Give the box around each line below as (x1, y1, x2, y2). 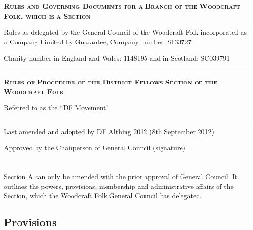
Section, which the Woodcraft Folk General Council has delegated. (4, 190, 202, 201)
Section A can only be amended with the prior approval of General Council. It (4, 171, 237, 182)
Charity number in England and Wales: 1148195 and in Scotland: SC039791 (4, 53, 230, 63)
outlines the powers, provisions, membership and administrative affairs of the (4, 181, 234, 191)
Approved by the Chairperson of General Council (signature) (4, 143, 186, 153)
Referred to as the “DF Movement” (4, 103, 109, 113)
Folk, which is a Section (4, 10, 90, 21)
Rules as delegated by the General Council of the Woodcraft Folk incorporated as (4, 27, 247, 37)
